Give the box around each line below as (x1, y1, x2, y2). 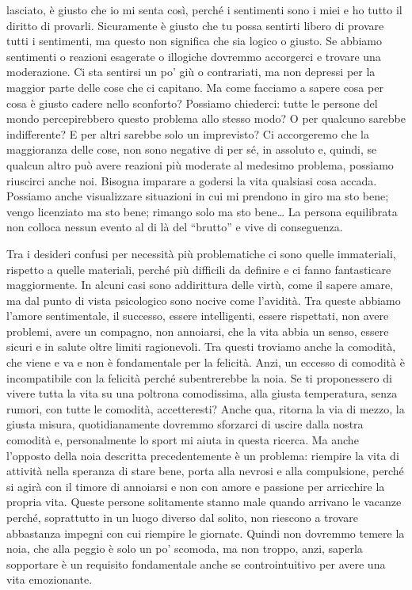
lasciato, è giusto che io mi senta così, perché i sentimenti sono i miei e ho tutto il (6, 2, 402, 17)
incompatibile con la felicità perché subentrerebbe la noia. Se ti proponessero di (6, 369, 392, 386)
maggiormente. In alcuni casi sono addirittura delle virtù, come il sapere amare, (6, 276, 394, 293)
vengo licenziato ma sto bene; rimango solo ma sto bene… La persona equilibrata (6, 203, 398, 219)
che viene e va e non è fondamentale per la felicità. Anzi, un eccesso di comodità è (6, 354, 405, 371)
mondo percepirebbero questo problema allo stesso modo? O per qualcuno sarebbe (6, 110, 406, 127)
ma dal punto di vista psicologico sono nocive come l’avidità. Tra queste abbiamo (6, 291, 401, 308)
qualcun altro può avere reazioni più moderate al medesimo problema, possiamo (6, 156, 394, 173)
